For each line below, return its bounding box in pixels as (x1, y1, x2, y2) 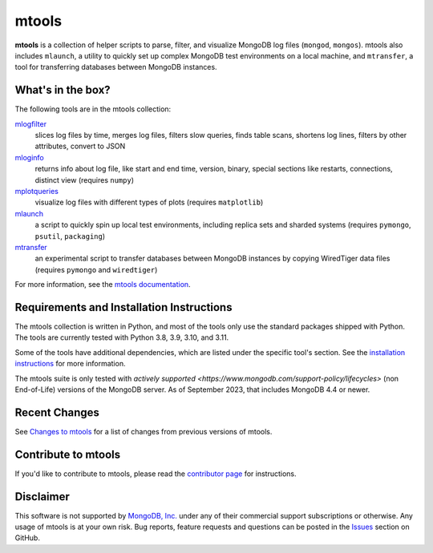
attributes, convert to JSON (34, 141, 126, 151)
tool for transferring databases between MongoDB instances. (14, 63, 217, 72)
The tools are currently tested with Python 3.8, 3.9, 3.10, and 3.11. (14, 333, 229, 342)
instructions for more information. (14, 359, 126, 369)
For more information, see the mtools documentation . (14, 280, 192, 289)
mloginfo (14, 152, 44, 162)
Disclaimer (14, 490, 70, 503)
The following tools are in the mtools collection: (14, 104, 172, 114)
